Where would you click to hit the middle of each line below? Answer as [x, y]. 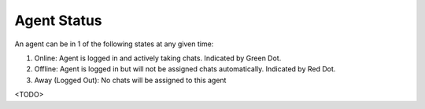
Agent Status [58, 20]
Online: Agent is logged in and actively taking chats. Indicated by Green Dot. [158, 58]
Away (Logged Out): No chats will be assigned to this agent [130, 80]
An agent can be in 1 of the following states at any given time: [114, 44]
